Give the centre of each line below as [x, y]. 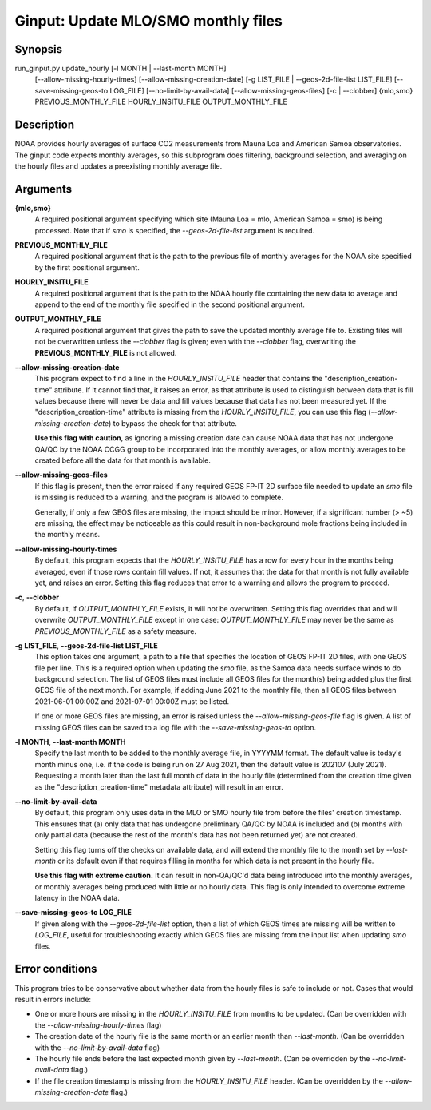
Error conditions [56, 969]
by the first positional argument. [87, 267]
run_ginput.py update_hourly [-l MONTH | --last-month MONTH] [121, 69]
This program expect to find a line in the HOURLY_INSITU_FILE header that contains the [179, 379]
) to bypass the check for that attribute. [172, 423]
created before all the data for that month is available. [123, 460]
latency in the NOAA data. [77, 898]
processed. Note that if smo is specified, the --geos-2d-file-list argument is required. [175, 230]
